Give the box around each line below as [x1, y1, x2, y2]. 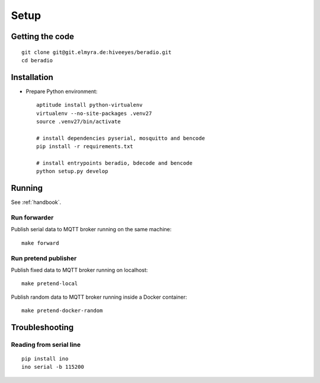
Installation [11, 72, 53, 82]
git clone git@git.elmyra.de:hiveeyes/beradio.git [21, 49, 172, 56]
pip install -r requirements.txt [36, 143, 133, 150]
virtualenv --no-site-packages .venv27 [36, 110, 152, 117]
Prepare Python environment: [25, 88, 98, 95]
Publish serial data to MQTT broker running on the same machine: [11, 226, 172, 233]
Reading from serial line [11, 340, 81, 349]
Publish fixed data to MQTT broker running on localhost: [11, 266, 148, 273]
